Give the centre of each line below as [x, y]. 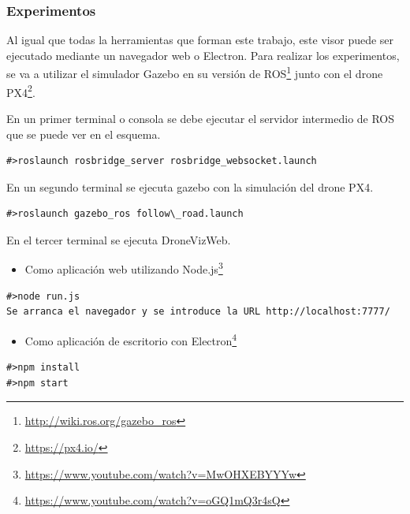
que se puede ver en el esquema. [84, 134]
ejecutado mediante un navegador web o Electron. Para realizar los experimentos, [203, 55]
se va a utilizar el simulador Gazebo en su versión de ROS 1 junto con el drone [195, 73]
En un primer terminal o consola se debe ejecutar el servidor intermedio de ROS [201, 118]
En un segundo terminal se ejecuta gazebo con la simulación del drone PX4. [190, 186]
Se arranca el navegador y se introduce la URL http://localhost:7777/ [198, 312]
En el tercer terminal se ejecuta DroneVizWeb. [119, 239]
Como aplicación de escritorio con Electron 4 [131, 339]
